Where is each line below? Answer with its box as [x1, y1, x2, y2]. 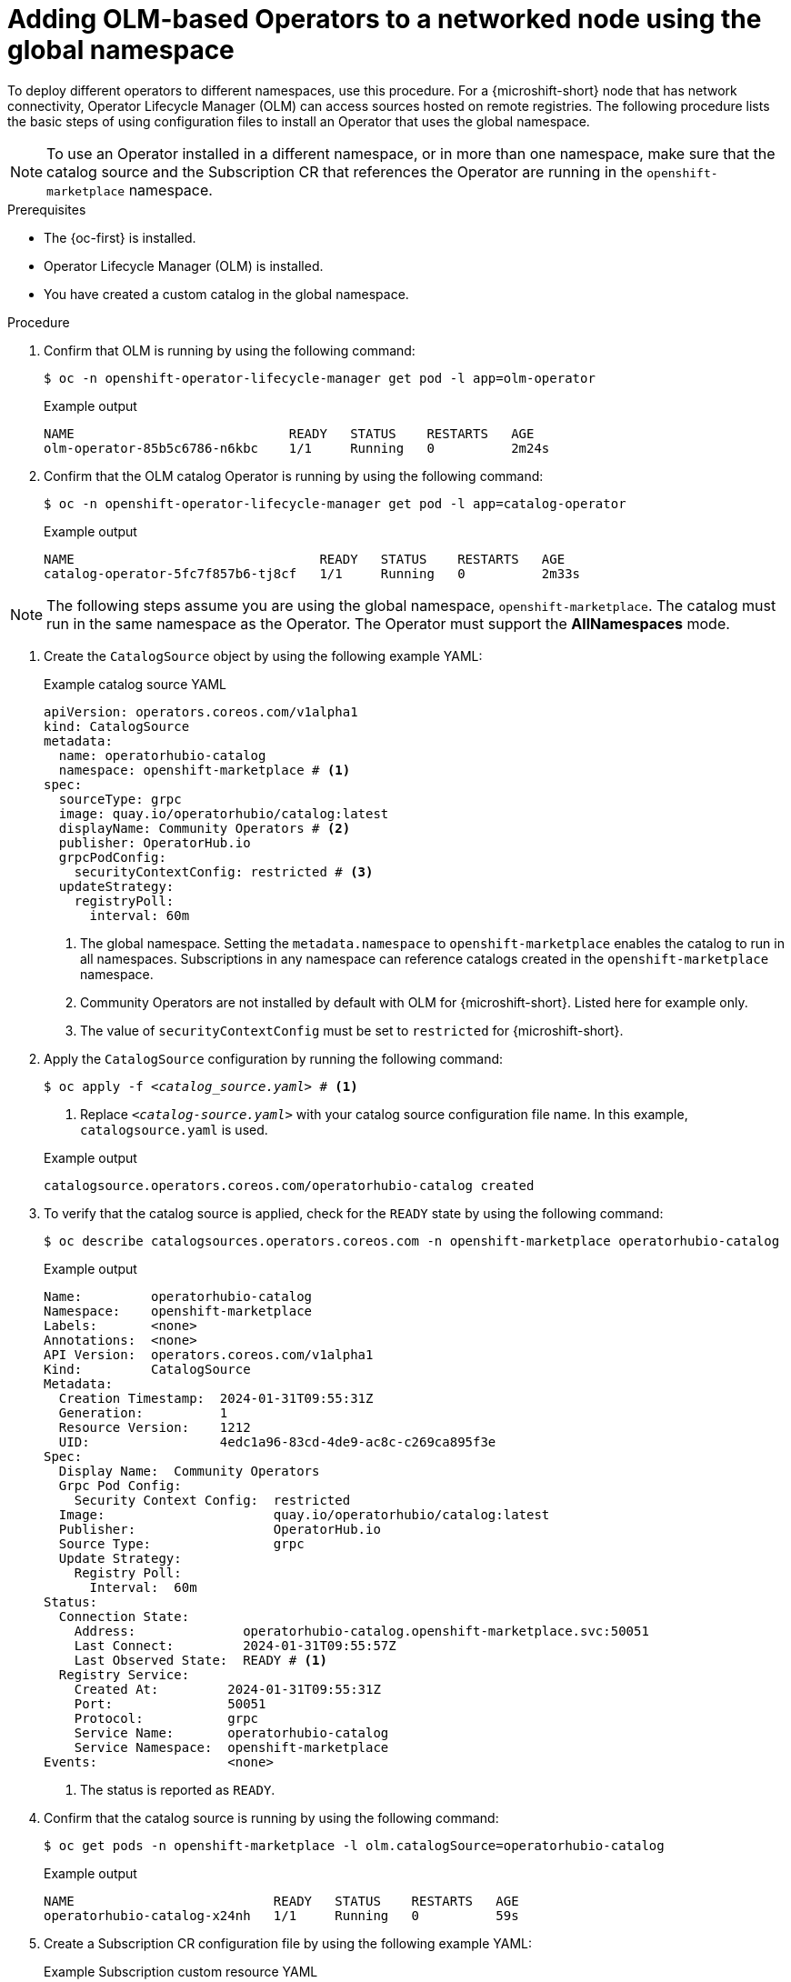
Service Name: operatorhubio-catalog [74, 1725, 389, 1740]
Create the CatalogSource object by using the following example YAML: [44, 647, 483, 664]
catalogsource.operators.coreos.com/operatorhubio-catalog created [44, 1177, 535, 1193]
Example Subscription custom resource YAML [44, 1963, 318, 1979]
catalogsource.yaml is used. [80, 1121, 268, 1137]
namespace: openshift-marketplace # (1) [58, 762, 351, 777]
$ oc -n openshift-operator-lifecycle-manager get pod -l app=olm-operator [44, 370, 596, 385]
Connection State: [58, 1608, 190, 1624]
